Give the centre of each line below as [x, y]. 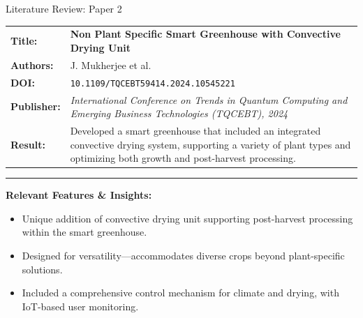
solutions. [42, 269]
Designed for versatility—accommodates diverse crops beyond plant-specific [183, 256]
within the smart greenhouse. [84, 232]
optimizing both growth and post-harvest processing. [183, 158]
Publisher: [36, 106]
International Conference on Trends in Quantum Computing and [209, 99]
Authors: [32, 65]
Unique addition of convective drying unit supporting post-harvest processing [187, 218]
